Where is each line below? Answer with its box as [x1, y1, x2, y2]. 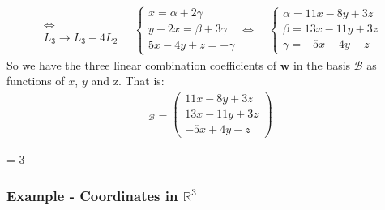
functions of [6, 72, 65, 89]
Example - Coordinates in [6, 185, 178, 205]
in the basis [293, 56, 351, 73]
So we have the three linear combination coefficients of [6, 56, 277, 73]
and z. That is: [91, 72, 165, 89]
